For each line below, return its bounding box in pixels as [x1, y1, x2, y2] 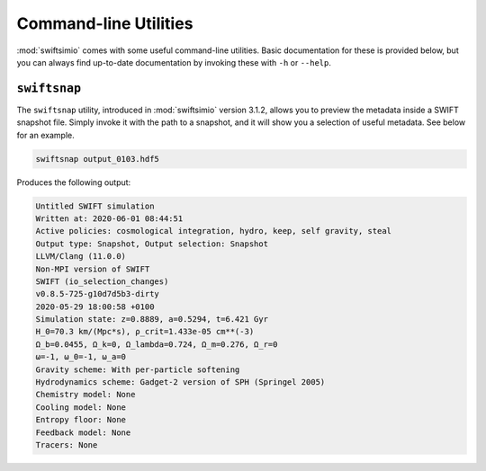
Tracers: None [35, 440, 98, 449]
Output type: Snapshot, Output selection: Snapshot [35, 238, 269, 249]
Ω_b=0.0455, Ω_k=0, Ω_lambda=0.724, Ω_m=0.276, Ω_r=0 [35, 339, 278, 350]
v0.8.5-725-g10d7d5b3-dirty [35, 289, 159, 299]
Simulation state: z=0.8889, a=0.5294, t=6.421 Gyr [35, 315, 269, 324]
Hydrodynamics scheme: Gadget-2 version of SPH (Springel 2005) [35, 378, 326, 387]
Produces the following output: [16, 176, 131, 188]
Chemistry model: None [35, 389, 136, 400]
